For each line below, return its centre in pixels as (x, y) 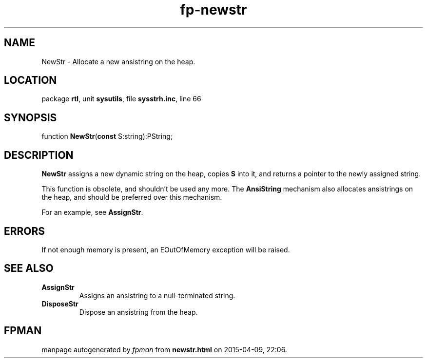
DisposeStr (60, 304)
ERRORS (25, 231)
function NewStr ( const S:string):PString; (107, 136)
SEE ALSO (29, 268)
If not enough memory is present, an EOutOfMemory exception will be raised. (166, 249)
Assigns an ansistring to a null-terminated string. (157, 295)
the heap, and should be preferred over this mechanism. (132, 197)
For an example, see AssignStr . (92, 212)
